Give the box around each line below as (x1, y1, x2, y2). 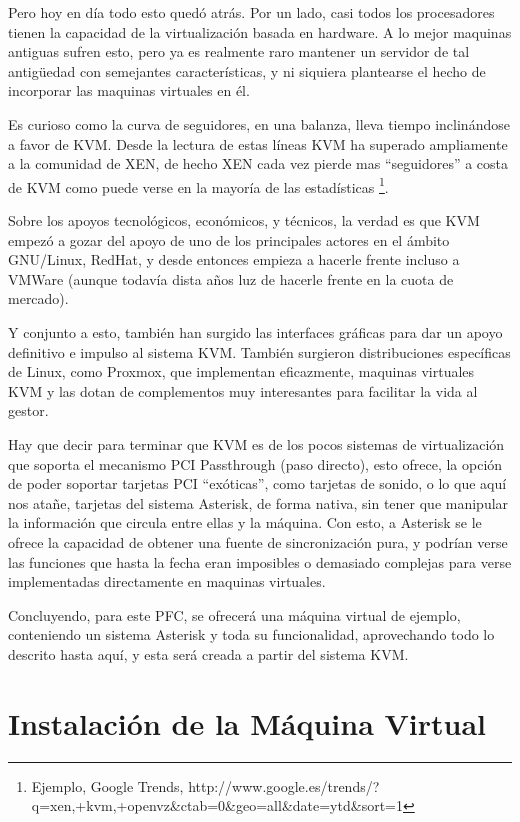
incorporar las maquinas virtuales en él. (8, 80, 250, 101)
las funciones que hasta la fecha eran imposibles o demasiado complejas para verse (8, 551, 512, 572)
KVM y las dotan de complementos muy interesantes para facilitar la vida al (8, 380, 478, 401)
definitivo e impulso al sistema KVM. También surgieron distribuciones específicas (8, 341, 511, 362)
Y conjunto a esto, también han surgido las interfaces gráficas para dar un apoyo (8, 321, 503, 342)
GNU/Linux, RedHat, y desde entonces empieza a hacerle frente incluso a (8, 249, 460, 270)
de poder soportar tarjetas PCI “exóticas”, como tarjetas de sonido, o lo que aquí (8, 473, 507, 494)
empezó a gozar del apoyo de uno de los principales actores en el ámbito (8, 229, 450, 250)
